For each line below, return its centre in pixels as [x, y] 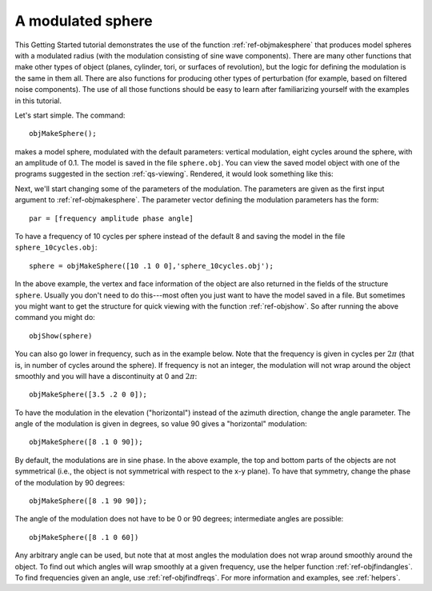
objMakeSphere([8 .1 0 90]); [86, 442]
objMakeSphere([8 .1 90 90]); [88, 501]
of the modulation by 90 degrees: [70, 482]
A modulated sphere [84, 21]
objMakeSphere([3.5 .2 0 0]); [88, 395]
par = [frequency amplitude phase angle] [111, 218]
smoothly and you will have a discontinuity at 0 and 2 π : [106, 376]
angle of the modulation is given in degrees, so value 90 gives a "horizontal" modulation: [161, 424]
